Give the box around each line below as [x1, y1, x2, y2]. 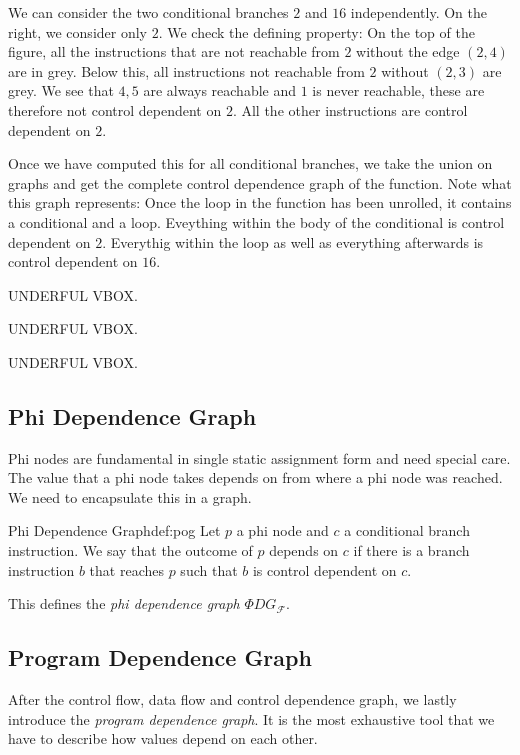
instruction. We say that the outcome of [8, 540, 253, 561]
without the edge [356, 41, 460, 62]
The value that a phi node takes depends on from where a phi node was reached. [8, 467, 503, 488]
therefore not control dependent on [8, 99, 222, 120]
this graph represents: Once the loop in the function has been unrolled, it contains [8, 192, 512, 213]
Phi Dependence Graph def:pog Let [8, 520, 221, 541]
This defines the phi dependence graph [8, 593, 240, 614]
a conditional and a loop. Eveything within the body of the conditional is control [8, 211, 505, 232]
